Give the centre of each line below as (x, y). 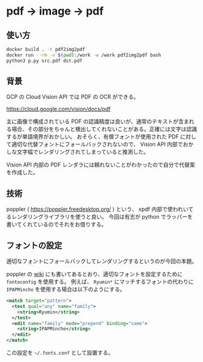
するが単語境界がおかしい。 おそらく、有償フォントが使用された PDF (93, 137)
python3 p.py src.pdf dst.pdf (45, 61)
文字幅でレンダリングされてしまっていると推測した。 (83, 152)
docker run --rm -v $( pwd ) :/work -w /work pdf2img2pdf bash (84, 55)
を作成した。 (22, 172)
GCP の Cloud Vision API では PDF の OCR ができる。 (73, 97)
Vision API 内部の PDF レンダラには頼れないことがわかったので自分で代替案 (101, 165)
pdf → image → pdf (55, 11)
